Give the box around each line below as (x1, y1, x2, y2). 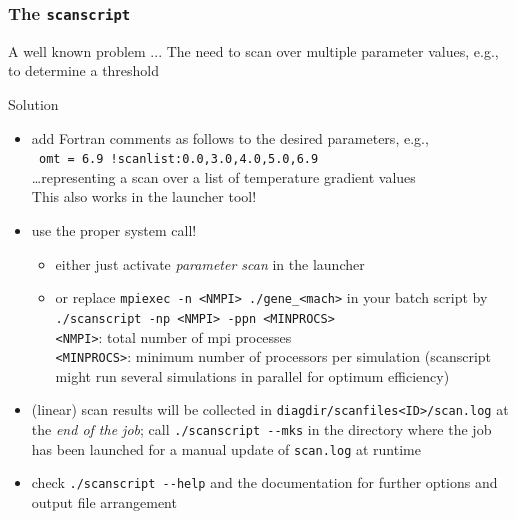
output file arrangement (31, 492, 177, 513)
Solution (8, 93, 59, 114)
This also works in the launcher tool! (31, 186, 257, 207)
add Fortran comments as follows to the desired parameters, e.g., (31, 127, 429, 148)
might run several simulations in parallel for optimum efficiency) (55, 365, 450, 386)
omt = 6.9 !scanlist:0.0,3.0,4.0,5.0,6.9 (38, 152, 319, 167)
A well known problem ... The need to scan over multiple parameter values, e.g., (8, 40, 499, 61)
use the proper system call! (31, 220, 197, 240)
